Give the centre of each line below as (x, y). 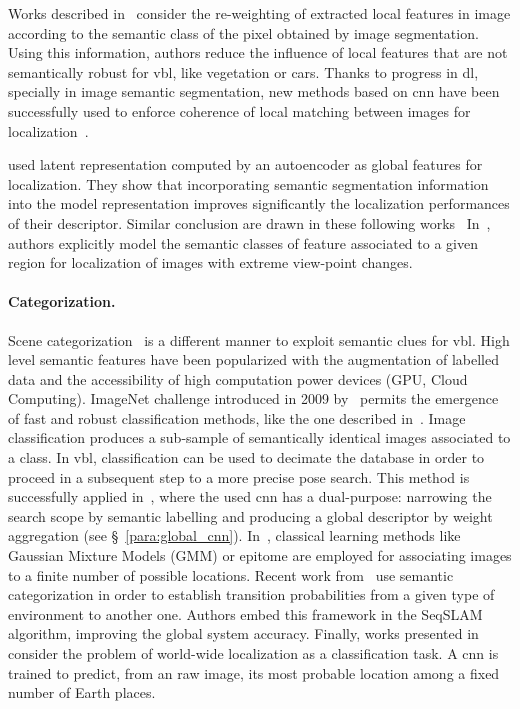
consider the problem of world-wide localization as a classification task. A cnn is (253, 653)
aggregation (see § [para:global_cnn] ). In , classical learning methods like (234, 535)
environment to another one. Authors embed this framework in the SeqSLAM (245, 613)
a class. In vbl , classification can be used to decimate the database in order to (246, 457)
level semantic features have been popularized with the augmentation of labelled (254, 359)
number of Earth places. (82, 692)
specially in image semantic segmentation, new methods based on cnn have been (254, 91)
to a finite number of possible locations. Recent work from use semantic (231, 574)
